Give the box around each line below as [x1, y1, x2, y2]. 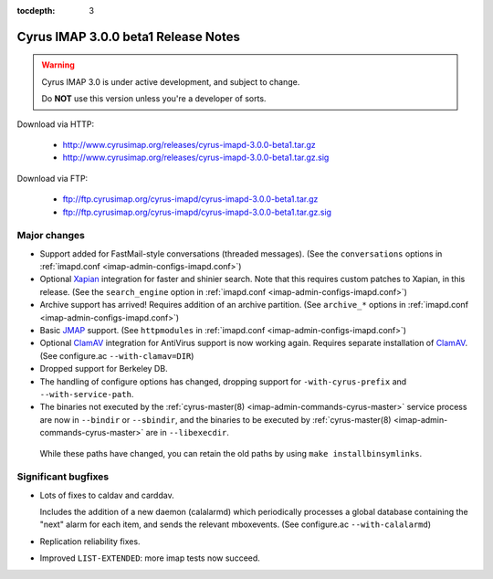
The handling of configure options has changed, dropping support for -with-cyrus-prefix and [39, 375, 407, 387]
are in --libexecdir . [145, 427, 230, 438]
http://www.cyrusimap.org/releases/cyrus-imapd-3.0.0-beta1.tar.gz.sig [62, 152, 330, 163]
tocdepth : [16, 5, 56, 16]
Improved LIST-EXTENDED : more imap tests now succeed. [39, 553, 260, 563]
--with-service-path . [39, 388, 134, 399]
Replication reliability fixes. [39, 535, 141, 547]
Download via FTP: [16, 173, 89, 184]
